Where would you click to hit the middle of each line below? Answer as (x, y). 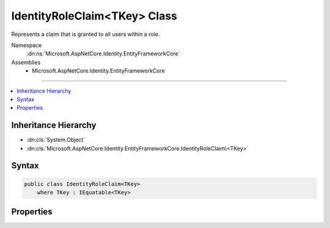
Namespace (27, 45)
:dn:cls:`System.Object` (56, 140)
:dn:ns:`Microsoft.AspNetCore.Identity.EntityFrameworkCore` (103, 54)
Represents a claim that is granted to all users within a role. (86, 34)
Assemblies (26, 62)
